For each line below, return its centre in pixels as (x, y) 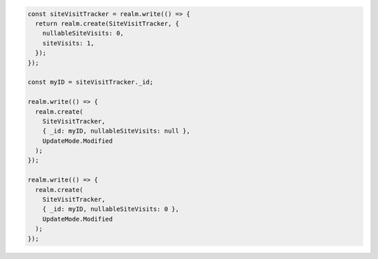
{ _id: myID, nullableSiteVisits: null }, (116, 131)
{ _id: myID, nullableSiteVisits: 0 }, (111, 209)
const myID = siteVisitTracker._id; (91, 82)
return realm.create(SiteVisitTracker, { (107, 23)
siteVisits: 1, (68, 43)
